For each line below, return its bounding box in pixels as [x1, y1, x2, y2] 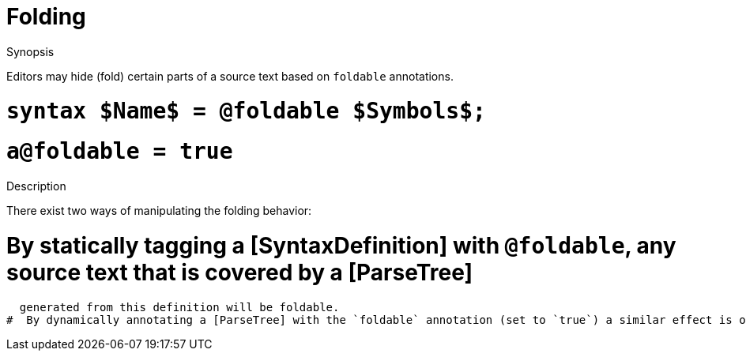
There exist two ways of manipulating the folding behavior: [6, 204, 312, 217]
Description [6, 179, 66, 193]
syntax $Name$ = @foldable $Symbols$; [6, 97, 486, 124]
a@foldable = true [6, 138, 233, 165]
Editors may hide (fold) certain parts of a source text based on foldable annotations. [6, 69, 454, 83]
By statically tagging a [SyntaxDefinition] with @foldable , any [6, 231, 676, 259]
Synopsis [6, 44, 55, 58]
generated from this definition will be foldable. [19, 300, 340, 314]
